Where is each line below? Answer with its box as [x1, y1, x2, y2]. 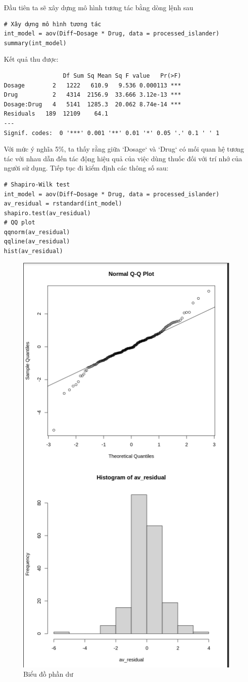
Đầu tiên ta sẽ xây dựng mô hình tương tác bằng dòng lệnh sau [4, 2, 194, 12]
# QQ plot [4, 219, 35, 226]
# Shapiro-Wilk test [4, 181, 70, 188]
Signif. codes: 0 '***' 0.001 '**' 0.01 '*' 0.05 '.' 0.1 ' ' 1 [4, 129, 219, 136]
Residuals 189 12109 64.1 [4, 110, 108, 118]
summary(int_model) [4, 39, 66, 47]
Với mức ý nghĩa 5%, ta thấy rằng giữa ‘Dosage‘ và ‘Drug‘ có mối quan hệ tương [4, 144, 244, 154]
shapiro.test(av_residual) [4, 209, 91, 217]
